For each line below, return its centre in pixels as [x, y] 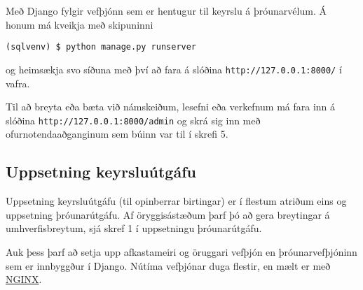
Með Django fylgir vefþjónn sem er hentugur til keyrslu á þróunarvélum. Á [166, 10]
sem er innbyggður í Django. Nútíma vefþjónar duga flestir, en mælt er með [168, 265]
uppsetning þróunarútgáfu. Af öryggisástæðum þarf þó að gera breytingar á [168, 214]
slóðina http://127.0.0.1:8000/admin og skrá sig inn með [133, 120]
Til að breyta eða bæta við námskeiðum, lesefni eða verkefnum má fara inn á [171, 107]
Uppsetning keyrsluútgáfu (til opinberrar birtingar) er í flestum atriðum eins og [176, 201]
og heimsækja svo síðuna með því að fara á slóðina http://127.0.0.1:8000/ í [174, 69]
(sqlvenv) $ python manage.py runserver [101, 47]
